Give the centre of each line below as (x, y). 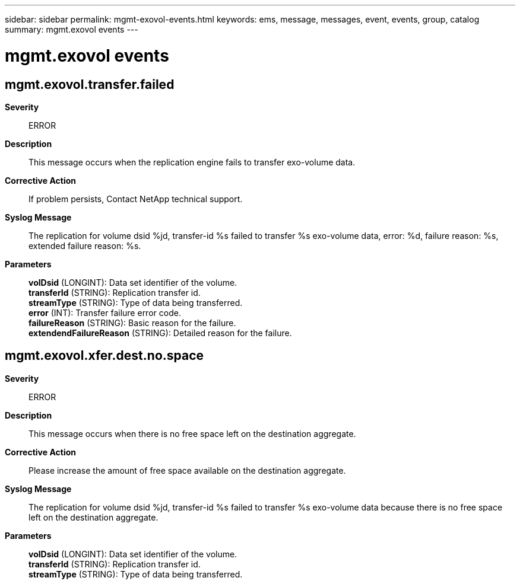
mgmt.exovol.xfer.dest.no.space (104, 356)
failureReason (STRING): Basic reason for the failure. (132, 323)
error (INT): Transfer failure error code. (105, 312)
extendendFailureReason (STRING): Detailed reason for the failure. (160, 333)
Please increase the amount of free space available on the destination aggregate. (187, 470)
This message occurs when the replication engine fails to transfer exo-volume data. (192, 162)
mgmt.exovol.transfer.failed (90, 84)
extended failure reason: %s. (85, 245)
